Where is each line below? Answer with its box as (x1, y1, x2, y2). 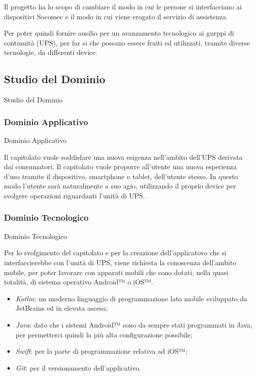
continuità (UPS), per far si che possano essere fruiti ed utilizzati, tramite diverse (4, 37, 250, 47)
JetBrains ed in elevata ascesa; (15, 303, 108, 313)
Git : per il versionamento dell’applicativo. (15, 362, 141, 373)
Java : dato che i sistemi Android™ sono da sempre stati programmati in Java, (15, 319, 253, 329)
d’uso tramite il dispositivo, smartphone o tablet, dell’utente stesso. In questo (4, 171, 238, 181)
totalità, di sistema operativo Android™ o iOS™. (4, 277, 153, 287)
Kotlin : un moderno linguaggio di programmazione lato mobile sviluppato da (15, 293, 248, 303)
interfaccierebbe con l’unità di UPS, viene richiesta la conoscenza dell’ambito (4, 257, 236, 267)
